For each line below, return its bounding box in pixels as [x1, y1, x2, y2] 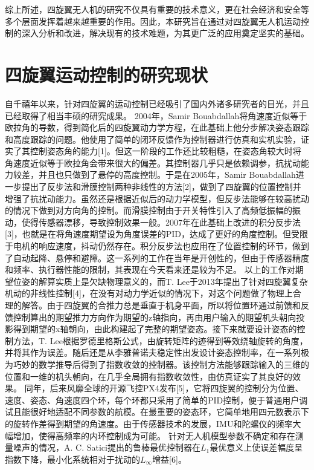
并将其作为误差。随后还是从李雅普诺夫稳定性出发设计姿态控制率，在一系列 [5, 346, 301, 359]
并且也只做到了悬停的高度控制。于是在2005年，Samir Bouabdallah [38, 168, 296, 181]
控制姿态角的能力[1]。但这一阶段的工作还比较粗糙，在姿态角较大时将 [30, 145, 301, 157]
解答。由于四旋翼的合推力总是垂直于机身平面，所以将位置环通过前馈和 [21, 299, 301, 311]
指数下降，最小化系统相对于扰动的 [5, 452, 140, 465]
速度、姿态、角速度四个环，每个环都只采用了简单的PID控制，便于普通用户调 [5, 393, 308, 406]
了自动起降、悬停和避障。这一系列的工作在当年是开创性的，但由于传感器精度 [5, 251, 309, 264]
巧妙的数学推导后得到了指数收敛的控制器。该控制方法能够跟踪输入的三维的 [13, 357, 309, 370]
